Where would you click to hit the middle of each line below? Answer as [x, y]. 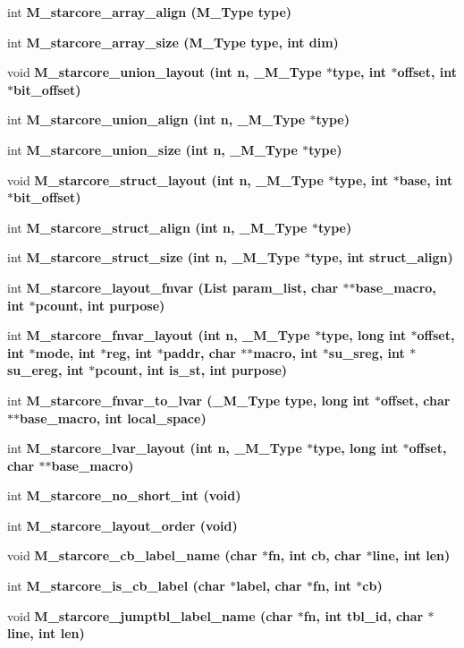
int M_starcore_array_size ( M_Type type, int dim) [173, 42]
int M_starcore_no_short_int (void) [124, 495]
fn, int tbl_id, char [363, 615]
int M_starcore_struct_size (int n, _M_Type [154, 257]
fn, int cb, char [315, 555]
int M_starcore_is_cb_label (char [116, 586]
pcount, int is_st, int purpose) [191, 370]
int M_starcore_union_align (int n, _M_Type [156, 119]
